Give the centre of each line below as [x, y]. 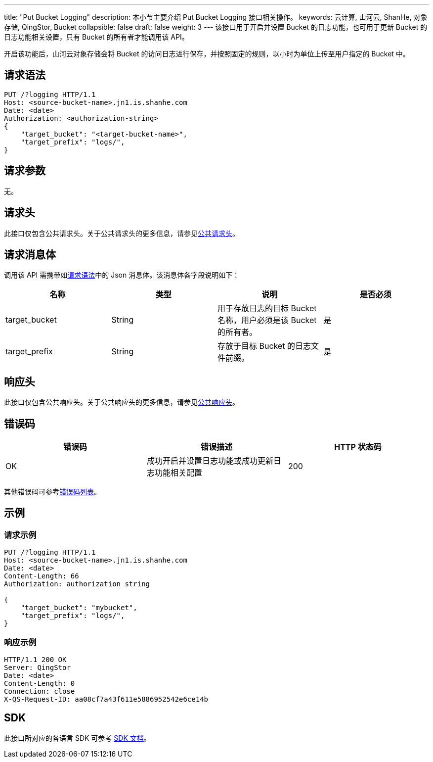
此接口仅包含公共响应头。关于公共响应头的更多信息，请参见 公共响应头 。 [122, 402]
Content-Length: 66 [42, 576]
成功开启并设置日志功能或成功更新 [210, 461]
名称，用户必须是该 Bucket [267, 320]
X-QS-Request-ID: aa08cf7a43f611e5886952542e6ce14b [106, 699]
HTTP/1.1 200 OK [35, 660]
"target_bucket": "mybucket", [79, 608]
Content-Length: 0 [40, 684]
